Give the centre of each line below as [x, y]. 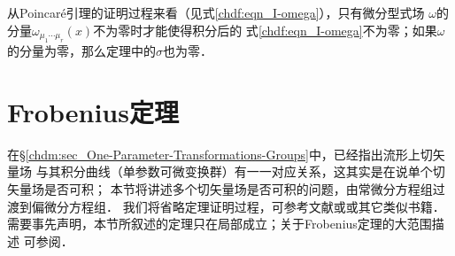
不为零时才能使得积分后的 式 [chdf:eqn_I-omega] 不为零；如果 [265, 30]
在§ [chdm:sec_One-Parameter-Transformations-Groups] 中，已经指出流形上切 [220, 154]
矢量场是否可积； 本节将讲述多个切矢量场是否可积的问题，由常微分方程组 [220, 188]
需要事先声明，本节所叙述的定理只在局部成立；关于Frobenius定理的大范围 [220, 224]
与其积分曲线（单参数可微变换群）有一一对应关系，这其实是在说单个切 [240, 171]
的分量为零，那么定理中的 [81, 50]
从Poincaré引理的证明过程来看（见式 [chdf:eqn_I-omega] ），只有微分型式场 [216, 12]
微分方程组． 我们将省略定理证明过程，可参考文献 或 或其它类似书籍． [244, 206]
